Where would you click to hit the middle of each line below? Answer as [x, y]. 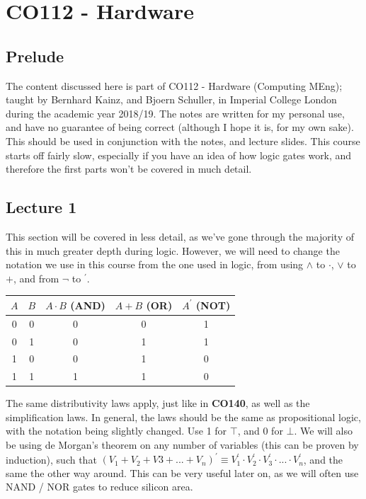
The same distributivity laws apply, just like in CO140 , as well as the [158, 403]
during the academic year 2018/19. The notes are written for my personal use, [175, 113]
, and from [36, 278]
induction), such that [51, 459]
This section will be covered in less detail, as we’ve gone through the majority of [180, 236]
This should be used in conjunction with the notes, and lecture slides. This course [183, 140]
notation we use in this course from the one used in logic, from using [155, 264]
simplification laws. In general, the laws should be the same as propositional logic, [183, 417]
